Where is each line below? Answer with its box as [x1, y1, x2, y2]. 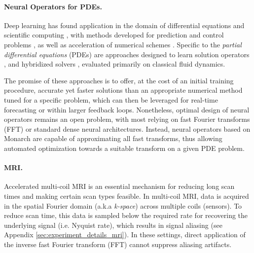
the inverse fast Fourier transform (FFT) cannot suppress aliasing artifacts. [4, 239, 232, 249]
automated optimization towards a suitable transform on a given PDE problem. [4, 143, 245, 153]
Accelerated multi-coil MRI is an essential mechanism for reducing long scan [4, 181, 235, 191]
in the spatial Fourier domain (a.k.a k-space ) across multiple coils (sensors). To [4, 200, 242, 211]
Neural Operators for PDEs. [4, 1, 102, 11]
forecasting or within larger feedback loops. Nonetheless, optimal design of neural [4, 104, 250, 114]
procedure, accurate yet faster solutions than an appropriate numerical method [4, 85, 243, 95]
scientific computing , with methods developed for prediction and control [4, 30, 224, 40]
